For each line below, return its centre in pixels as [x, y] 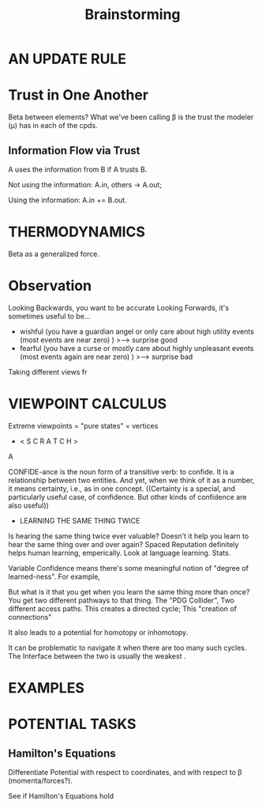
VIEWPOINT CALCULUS [88, 404]
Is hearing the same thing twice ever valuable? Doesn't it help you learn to [129, 536]
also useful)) [28, 505]
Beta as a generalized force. [54, 254]
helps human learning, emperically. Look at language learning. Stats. [120, 553]
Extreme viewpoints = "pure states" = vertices [83, 425]
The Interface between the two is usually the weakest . [97, 656]
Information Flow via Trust [74, 151]
